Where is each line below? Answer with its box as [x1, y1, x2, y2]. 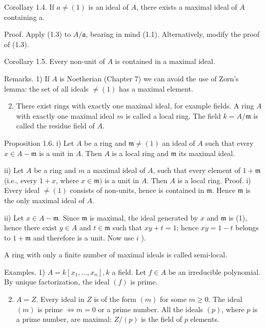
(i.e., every [4, 174, 37, 185]
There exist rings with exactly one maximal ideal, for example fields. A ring [16, 100, 254, 111]
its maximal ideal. [178, 147, 235, 158]
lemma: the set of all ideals [4, 83, 89, 94]
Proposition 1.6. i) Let [4, 137, 74, 148]
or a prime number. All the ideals [98, 303, 203, 314]
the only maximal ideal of [4, 194, 85, 205]
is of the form [94, 294, 136, 304]
